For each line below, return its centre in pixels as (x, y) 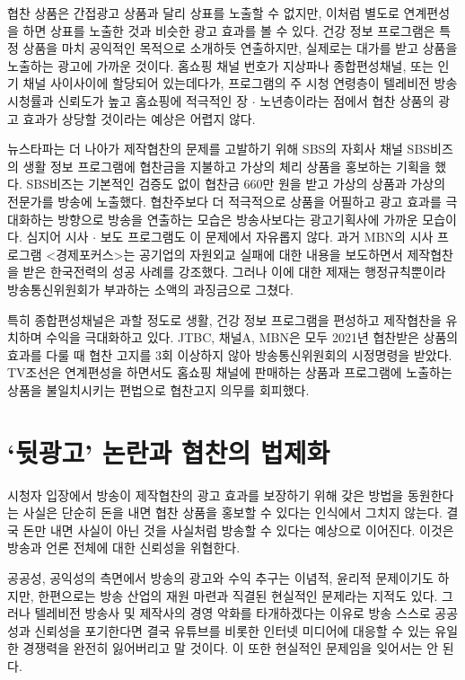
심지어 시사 (57, 237)
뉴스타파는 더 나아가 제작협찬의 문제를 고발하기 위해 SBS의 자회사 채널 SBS (219, 149)
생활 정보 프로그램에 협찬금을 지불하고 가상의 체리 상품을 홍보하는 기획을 (227, 166)
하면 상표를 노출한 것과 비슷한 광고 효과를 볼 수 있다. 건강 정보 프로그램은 (229, 30)
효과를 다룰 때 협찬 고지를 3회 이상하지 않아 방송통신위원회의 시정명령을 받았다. (230, 354)
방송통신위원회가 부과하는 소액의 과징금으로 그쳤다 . (150, 289)
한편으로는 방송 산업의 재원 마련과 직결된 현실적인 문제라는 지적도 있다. (238, 595)
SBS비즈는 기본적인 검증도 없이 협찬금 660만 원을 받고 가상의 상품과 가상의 (236, 184)
